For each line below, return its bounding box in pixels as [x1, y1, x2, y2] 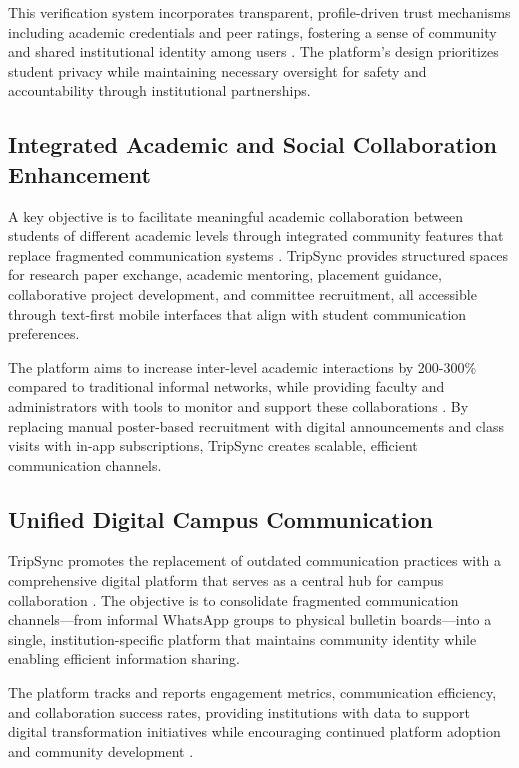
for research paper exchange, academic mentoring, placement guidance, [8, 264, 442, 285]
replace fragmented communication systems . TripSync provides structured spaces [8, 244, 509, 265]
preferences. [8, 323, 80, 344]
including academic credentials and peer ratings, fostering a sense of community [8, 21, 497, 42]
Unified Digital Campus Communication [8, 503, 433, 534]
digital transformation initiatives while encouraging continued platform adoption [8, 721, 501, 742]
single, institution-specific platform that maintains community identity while [8, 628, 477, 649]
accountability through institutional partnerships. [8, 80, 311, 101]
